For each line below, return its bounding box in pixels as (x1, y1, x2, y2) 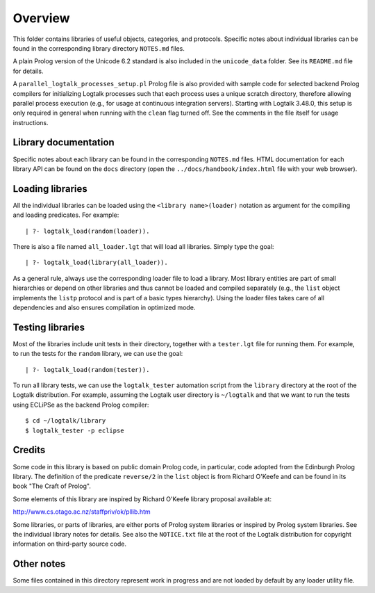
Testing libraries (12, 321, 85, 333)
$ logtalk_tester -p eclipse (25, 426, 124, 434)
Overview (12, 10, 70, 26)
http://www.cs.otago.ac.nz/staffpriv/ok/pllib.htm (12, 507, 151, 516)
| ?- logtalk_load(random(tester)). (25, 366, 150, 373)
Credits (12, 444, 46, 456)
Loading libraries (12, 183, 88, 195)
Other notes (12, 558, 66, 570)
